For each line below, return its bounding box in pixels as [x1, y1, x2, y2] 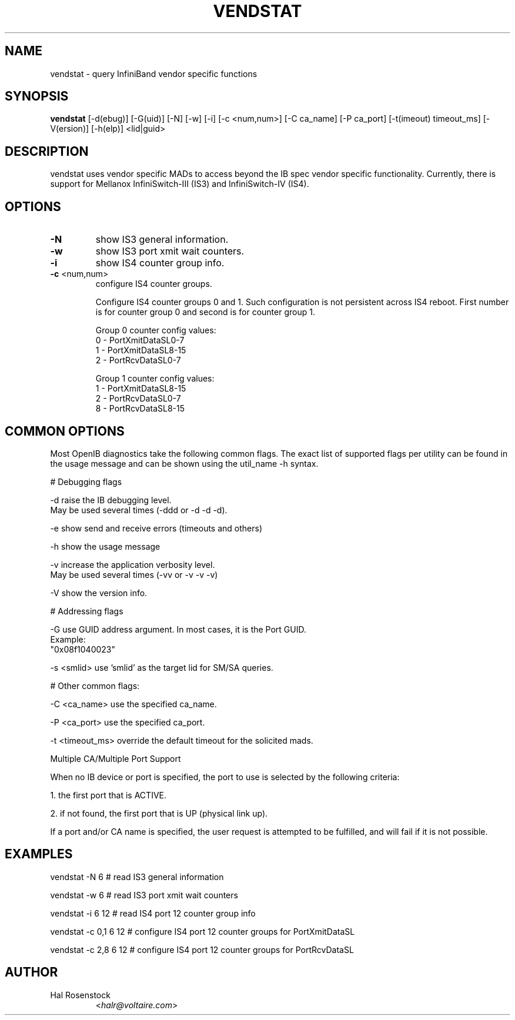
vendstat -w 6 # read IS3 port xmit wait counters [50, 889, 238, 900]
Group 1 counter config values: [95, 373, 215, 384]
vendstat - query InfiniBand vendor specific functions [50, 68, 257, 79]
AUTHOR [5, 965, 58, 980]
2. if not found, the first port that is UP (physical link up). [50, 808, 268, 818]
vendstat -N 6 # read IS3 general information [50, 871, 224, 882]
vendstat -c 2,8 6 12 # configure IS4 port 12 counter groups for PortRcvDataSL [50, 944, 354, 955]
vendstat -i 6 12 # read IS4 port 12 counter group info [50, 908, 256, 918]
